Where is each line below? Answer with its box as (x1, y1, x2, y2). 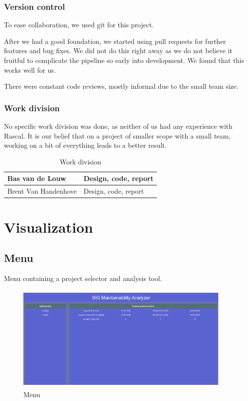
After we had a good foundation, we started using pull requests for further (4, 36, 226, 46)
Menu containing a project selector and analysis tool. (4, 273, 162, 283)
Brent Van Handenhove (7, 186, 77, 196)
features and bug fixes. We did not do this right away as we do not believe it (4, 45, 232, 56)
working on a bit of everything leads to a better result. (4, 140, 167, 150)
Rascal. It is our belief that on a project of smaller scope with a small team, (4, 130, 231, 140)
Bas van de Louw (7, 173, 66, 183)
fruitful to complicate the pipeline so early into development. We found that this (4, 55, 244, 65)
